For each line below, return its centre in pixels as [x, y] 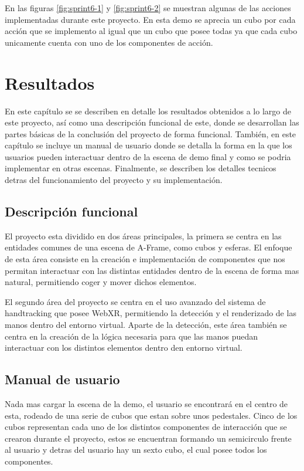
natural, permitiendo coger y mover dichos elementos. [101, 282]
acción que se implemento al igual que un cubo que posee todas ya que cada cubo [151, 31]
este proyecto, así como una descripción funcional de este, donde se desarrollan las [152, 122]
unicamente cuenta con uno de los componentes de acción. [109, 42]
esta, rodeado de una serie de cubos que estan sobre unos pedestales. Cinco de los [151, 415]
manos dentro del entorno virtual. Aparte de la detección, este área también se [146, 325]
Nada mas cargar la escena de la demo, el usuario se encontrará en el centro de [146, 404]
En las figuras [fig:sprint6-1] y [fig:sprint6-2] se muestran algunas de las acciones [148, 8]
